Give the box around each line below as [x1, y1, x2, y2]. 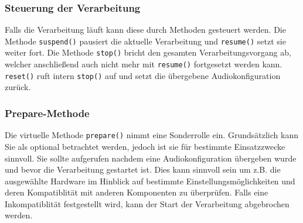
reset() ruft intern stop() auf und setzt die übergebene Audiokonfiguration [5, 69, 281, 81]
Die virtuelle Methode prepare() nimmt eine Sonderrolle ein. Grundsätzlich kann [5, 129, 298, 141]
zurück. [5, 81, 31, 93]
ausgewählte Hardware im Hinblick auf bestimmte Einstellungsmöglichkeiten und [5, 174, 295, 187]
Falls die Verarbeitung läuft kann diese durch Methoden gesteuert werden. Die [5, 23, 286, 36]
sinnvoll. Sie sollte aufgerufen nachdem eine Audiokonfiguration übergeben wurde [5, 152, 297, 164]
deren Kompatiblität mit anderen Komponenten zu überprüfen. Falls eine [5, 186, 268, 198]
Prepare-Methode [5, 105, 90, 120]
